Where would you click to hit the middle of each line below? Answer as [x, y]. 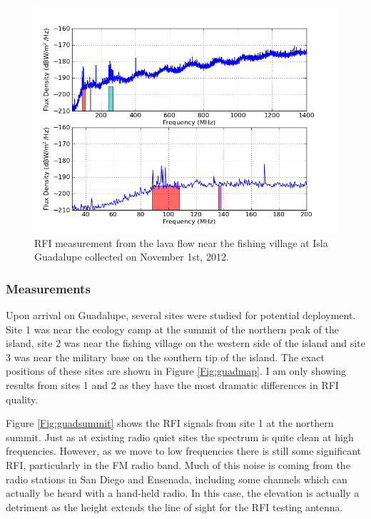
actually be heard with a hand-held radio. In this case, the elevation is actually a [183, 493]
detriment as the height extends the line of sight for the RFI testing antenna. [174, 507]
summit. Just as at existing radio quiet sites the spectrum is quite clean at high [180, 437]
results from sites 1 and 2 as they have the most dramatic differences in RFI [172, 384]
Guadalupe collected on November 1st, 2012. [132, 257]
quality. [22, 399]
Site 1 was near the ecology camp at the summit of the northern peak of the [172, 329]
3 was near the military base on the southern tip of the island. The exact [165, 357]
